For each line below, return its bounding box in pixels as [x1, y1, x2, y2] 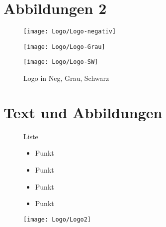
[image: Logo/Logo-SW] [23, 58, 98, 66]
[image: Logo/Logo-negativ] [23, 28, 116, 35]
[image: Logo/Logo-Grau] [23, 43, 105, 50]
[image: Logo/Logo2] [23, 216, 91, 223]
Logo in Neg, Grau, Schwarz [23, 73, 109, 83]
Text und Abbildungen [3, 102, 163, 122]
